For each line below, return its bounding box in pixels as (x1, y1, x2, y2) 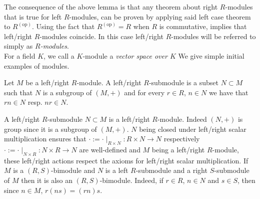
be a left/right (25, 77, 69, 88)
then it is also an (21, 174, 73, 185)
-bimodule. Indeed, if (99, 174, 163, 185)
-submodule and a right (135, 165, 207, 175)
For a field (4, 50, 35, 61)
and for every (124, 87, 165, 97)
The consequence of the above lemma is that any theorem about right (4, 2, 218, 12)
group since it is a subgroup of (4, 123, 97, 134)
